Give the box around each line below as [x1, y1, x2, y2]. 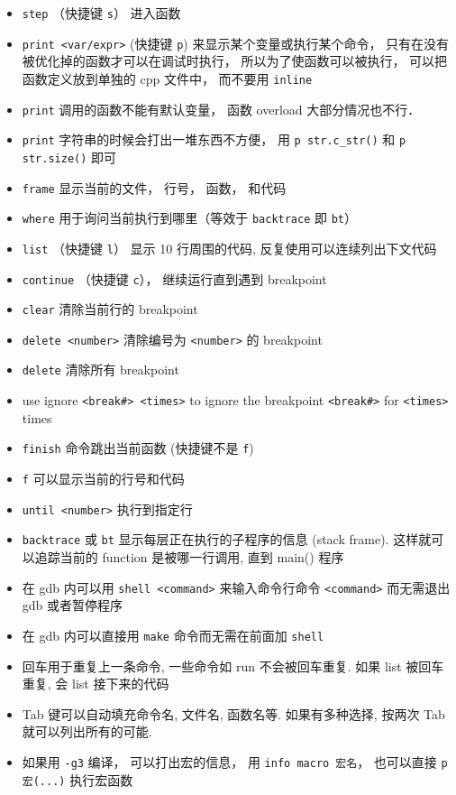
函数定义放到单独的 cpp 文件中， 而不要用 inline [22, 69, 313, 88]
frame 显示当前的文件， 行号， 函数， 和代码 [22, 178, 287, 197]
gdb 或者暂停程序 [22, 596, 123, 615]
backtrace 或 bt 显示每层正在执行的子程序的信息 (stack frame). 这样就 [22, 530, 432, 549]
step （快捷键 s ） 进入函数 [22, 4, 181, 22]
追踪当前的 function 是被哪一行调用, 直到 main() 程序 [34, 548, 344, 566]
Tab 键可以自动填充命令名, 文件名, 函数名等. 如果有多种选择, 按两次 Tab [22, 704, 445, 723]
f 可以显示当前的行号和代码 [22, 469, 185, 488]
